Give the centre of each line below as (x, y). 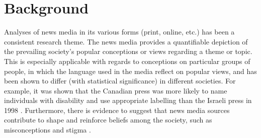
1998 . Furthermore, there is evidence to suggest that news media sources (117, 110)
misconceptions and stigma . (48, 130)
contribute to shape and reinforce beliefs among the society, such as (108, 120)
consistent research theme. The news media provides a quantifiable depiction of (126, 41)
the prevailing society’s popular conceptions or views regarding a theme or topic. (128, 51)
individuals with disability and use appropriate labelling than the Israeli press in (128, 100)
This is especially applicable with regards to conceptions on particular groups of (127, 61)
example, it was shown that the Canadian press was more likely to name (116, 90)
